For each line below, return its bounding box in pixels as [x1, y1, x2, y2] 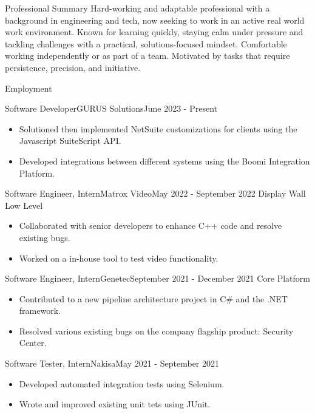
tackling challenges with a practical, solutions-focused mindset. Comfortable [5, 37, 287, 50]
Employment [5, 81, 52, 94]
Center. [19, 336, 47, 349]
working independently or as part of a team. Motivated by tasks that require [5, 49, 290, 62]
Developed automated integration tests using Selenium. [19, 377, 225, 390]
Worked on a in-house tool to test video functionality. [19, 251, 218, 264]
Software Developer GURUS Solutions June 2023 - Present [5, 102, 217, 115]
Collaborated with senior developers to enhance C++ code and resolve [19, 219, 282, 232]
